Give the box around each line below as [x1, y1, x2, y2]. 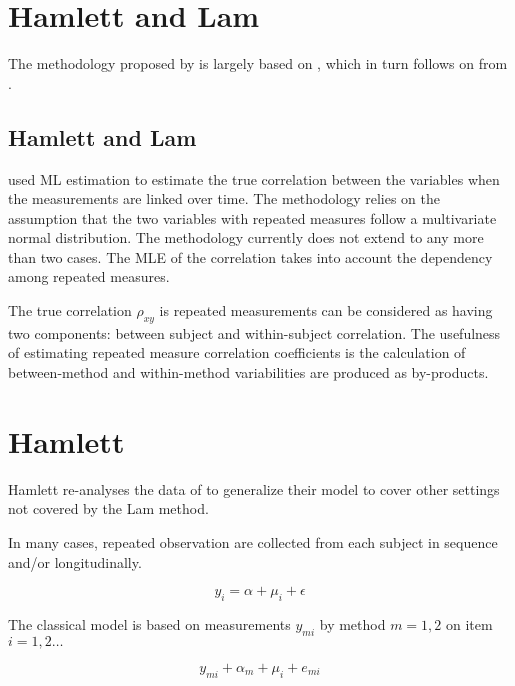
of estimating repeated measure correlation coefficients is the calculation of [8, 342, 466, 363]
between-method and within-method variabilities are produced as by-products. [8, 362, 489, 383]
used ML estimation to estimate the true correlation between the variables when [8, 168, 500, 189]
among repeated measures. [8, 266, 170, 287]
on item [446, 613, 493, 634]
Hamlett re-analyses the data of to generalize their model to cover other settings [8, 478, 500, 499]
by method [319, 613, 386, 634]
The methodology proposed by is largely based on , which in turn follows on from [8, 53, 508, 74]
